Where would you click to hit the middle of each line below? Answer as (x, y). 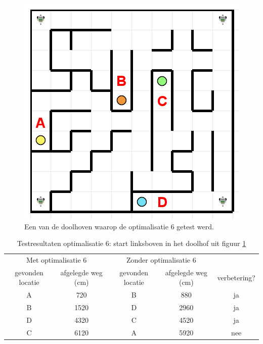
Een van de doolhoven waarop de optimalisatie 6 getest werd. (119, 226)
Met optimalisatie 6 (56, 260)
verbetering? (236, 277)
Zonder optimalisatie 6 (161, 260)
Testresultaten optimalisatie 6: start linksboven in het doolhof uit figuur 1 (131, 243)
